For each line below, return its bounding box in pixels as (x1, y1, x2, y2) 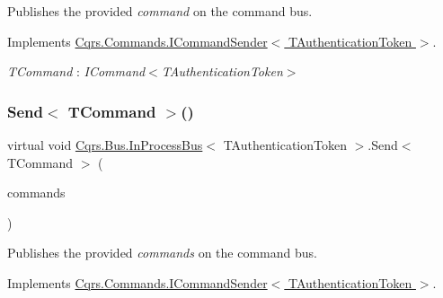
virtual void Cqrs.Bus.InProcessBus (7, 136, 203, 153)
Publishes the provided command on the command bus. (7, 2, 313, 20)
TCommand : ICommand (7, 62, 146, 81)
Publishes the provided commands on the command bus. (7, 243, 317, 262)
